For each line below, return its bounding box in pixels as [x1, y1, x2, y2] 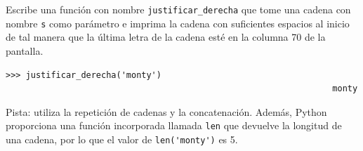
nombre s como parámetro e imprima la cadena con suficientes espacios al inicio [6, 15, 350, 30]
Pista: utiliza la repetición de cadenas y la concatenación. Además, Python [6, 104, 327, 119]
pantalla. [6, 43, 44, 58]
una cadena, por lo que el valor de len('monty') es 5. [6, 131, 238, 146]
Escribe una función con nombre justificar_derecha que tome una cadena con [6, 2, 351, 16]
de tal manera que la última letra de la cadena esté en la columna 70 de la [6, 29, 326, 44]
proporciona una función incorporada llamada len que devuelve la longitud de [6, 118, 342, 133]
